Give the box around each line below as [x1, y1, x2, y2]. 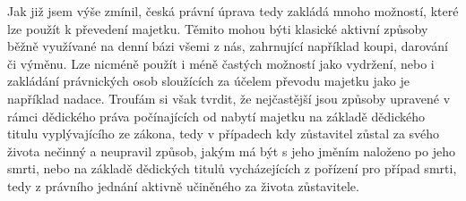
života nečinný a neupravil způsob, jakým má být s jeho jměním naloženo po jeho [7, 141, 455, 160]
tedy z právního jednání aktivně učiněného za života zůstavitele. [7, 176, 359, 195]
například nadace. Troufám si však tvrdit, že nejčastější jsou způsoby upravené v [7, 88, 451, 107]
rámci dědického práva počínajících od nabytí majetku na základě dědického [7, 106, 425, 125]
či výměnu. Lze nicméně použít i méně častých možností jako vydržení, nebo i [7, 54, 435, 72]
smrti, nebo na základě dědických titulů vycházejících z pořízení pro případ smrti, [7, 159, 457, 178]
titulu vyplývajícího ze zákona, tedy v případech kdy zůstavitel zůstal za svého [7, 124, 440, 143]
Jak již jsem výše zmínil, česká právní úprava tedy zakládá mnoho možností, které [7, 2, 459, 20]
